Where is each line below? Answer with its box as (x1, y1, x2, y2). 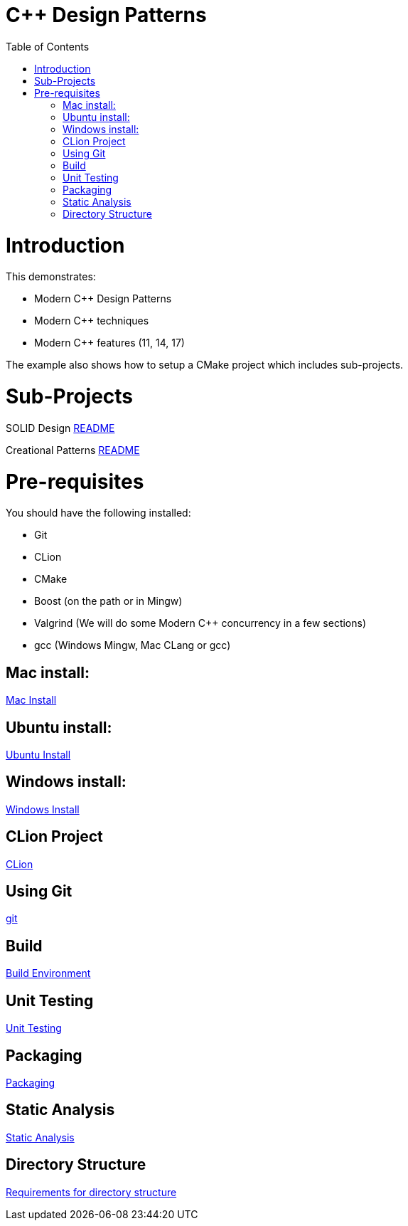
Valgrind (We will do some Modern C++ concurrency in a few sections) (34, 617, 367, 630)
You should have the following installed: (6, 507, 191, 519)
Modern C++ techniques (34, 315, 149, 327)
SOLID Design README (6, 421, 115, 434)
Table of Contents (6, 40, 90, 53)
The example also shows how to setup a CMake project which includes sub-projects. (6, 359, 404, 371)
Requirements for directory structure (6, 1185, 177, 1198)
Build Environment (6, 967, 91, 980)
